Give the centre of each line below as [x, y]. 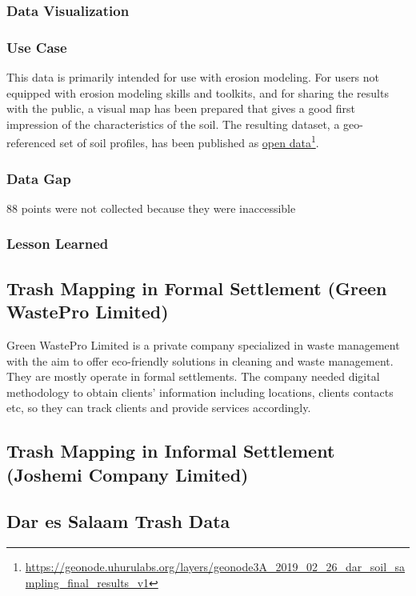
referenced [31, 143]
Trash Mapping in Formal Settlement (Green [197, 288]
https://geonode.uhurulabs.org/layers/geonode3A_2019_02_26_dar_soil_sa [215, 567]
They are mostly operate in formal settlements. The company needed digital [193, 376]
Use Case [37, 47]
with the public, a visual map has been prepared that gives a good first [181, 108]
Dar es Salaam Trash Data [118, 521]
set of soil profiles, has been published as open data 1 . [189, 142]
